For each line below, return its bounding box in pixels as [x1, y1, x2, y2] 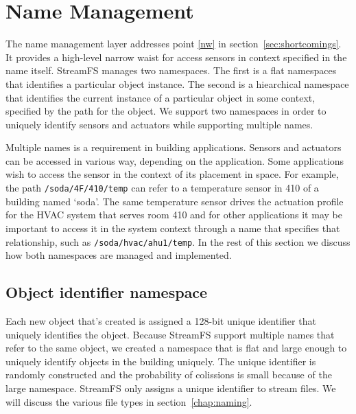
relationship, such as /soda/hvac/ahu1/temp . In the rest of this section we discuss [5, 234, 351, 249]
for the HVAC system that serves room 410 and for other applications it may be [5, 207, 342, 222]
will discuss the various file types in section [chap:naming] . [5, 394, 252, 409]
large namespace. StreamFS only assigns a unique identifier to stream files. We [5, 380, 336, 395]
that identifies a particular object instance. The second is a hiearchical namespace [5, 76, 349, 91]
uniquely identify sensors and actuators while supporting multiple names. [5, 117, 313, 131]
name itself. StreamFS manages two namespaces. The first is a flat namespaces [5, 63, 337, 78]
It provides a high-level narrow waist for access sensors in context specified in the [5, 49, 347, 64]
